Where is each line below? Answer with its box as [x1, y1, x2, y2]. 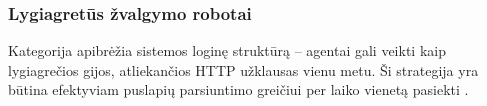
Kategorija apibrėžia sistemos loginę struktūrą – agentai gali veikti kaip [8, 40, 446, 61]
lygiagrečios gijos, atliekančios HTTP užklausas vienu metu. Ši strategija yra [8, 59, 479, 80]
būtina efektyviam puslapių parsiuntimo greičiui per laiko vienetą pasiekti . [8, 79, 469, 100]
